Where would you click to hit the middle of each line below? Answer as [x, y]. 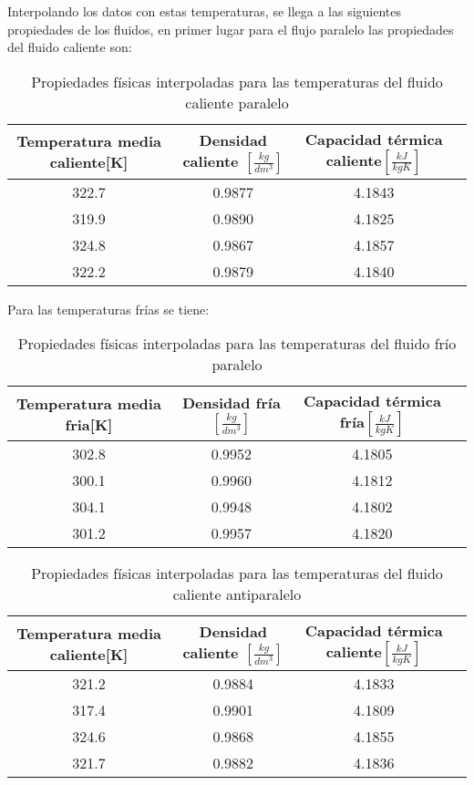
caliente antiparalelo [237, 594]
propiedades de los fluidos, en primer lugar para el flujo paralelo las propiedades [231, 29]
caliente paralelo [237, 102]
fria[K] [89, 424]
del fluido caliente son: [70, 47]
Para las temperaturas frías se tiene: [108, 309]
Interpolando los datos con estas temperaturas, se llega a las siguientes [205, 11]
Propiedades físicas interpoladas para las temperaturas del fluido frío [237, 344]
